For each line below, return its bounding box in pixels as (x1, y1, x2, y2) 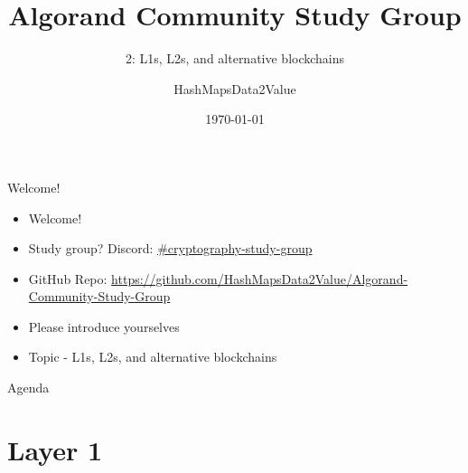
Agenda (7, 378, 50, 397)
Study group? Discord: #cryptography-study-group (28, 239, 313, 258)
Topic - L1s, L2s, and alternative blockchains (28, 347, 277, 366)
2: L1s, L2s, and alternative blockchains (125, 49, 345, 68)
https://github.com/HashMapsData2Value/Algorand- (111, 269, 408, 288)
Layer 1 (7, 430, 103, 468)
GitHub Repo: (28, 269, 108, 288)
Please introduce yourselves (28, 317, 180, 336)
